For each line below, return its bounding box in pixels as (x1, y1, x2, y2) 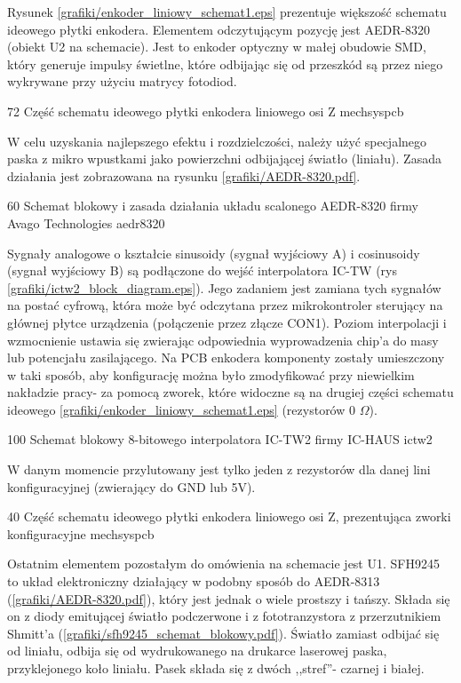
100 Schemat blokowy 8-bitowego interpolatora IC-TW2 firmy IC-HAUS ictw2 (7, 430, 433, 449)
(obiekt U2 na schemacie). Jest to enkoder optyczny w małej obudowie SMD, (7, 37, 426, 56)
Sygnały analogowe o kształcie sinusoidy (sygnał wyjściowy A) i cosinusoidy (7, 243, 420, 262)
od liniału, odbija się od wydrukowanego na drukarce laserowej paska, (7, 641, 387, 660)
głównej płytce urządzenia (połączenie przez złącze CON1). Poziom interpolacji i (7, 313, 447, 331)
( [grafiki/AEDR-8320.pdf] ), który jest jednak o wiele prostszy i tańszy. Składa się (7, 589, 450, 608)
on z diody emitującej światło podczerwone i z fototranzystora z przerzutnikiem (7, 607, 441, 625)
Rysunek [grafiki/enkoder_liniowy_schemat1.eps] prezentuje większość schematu (7, 3, 447, 20)
